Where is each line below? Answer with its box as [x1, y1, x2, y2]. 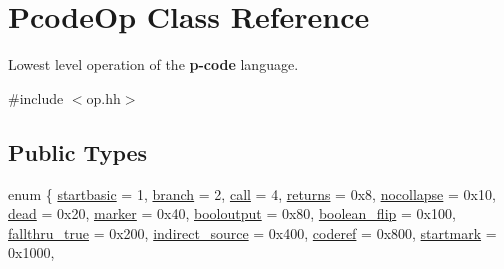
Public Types [8, 136, 148, 167]
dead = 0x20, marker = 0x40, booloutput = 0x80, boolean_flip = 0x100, [8, 203, 456, 224]
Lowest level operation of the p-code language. [8, 54, 299, 75]
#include [8, 87, 64, 108]
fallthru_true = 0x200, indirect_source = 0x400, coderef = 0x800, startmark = [8, 222, 497, 243]
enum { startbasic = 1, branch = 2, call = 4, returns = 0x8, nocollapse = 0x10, [8, 183, 496, 204]
